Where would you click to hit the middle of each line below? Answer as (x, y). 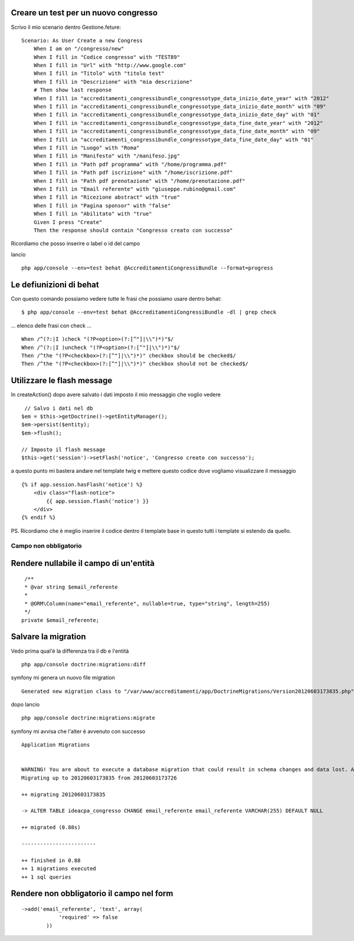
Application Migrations (56, 745)
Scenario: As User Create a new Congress (82, 40)
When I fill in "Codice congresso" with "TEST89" (106, 57)
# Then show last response (73, 90)
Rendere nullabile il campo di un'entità (83, 563)
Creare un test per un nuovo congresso (84, 13)
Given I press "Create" (68, 222)
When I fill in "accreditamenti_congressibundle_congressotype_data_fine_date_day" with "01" (173, 139)
